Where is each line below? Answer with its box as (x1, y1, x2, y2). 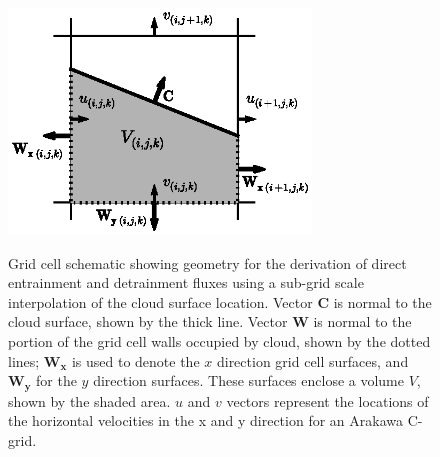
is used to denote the (71, 350, 200, 371)
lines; (8, 350, 40, 371)
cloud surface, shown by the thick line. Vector (8, 311, 288, 332)
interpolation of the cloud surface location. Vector (8, 291, 313, 312)
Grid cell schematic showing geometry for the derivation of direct (8, 252, 407, 273)
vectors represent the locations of (226, 390, 429, 411)
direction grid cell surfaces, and (216, 350, 409, 371)
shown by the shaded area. (8, 390, 171, 411)
